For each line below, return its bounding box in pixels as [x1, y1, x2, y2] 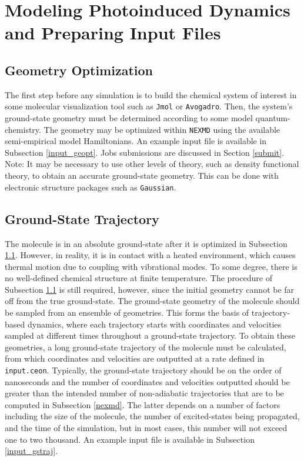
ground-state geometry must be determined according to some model [5, 112, 253, 124]
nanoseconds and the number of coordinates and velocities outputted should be [5, 375, 290, 387]
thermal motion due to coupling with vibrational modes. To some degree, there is [5, 260, 298, 272]
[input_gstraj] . [5, 445, 58, 457]
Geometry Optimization [5, 61, 153, 79]
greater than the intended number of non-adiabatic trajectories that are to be [5, 387, 284, 399]
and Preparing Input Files [5, 21, 221, 45]
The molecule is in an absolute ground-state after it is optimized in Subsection [5, 237, 288, 249]
